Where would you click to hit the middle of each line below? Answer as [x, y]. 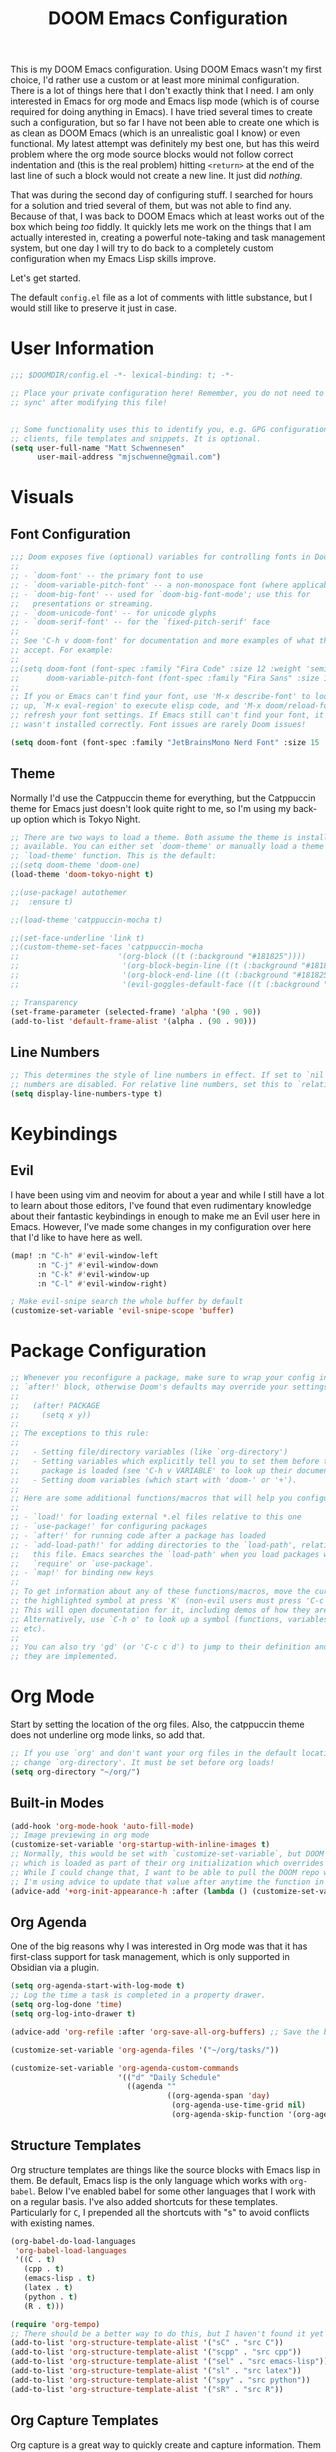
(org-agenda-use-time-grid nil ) [239, 2105]
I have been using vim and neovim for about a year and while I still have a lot [167, 1194]
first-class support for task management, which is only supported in [150, 1957]
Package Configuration [108, 1351]
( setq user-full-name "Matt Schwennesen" [98, 448]
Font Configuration [71, 533]
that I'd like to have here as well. [76, 1237]
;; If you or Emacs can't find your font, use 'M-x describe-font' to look [171, 697]
